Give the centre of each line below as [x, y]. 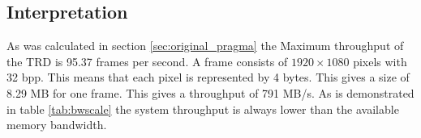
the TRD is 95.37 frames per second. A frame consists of [147, 61]
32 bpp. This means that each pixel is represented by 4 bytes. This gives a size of [208, 77]
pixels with [380, 61]
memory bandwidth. [57, 125]
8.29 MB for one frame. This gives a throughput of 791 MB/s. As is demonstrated [210, 92]
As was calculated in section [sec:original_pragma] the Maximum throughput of [205, 46]
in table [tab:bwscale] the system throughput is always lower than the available [203, 109]
